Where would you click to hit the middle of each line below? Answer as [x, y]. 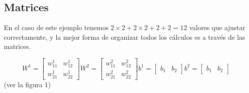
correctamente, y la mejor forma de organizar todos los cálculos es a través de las [124, 37]
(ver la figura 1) [27, 84]
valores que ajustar [217, 27]
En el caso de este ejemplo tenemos [56, 27]
